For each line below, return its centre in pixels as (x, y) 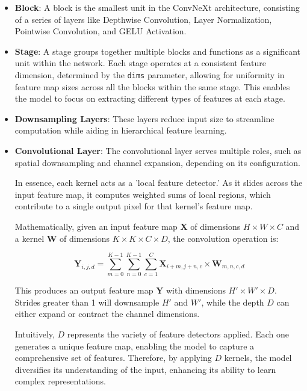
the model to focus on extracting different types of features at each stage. (150, 98)
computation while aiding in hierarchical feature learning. (121, 130)
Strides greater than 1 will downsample (87, 302)
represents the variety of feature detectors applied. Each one (178, 334)
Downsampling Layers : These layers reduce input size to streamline (144, 118)
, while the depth (233, 302)
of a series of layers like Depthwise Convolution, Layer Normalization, (143, 19)
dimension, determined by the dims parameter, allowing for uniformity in (150, 74)
